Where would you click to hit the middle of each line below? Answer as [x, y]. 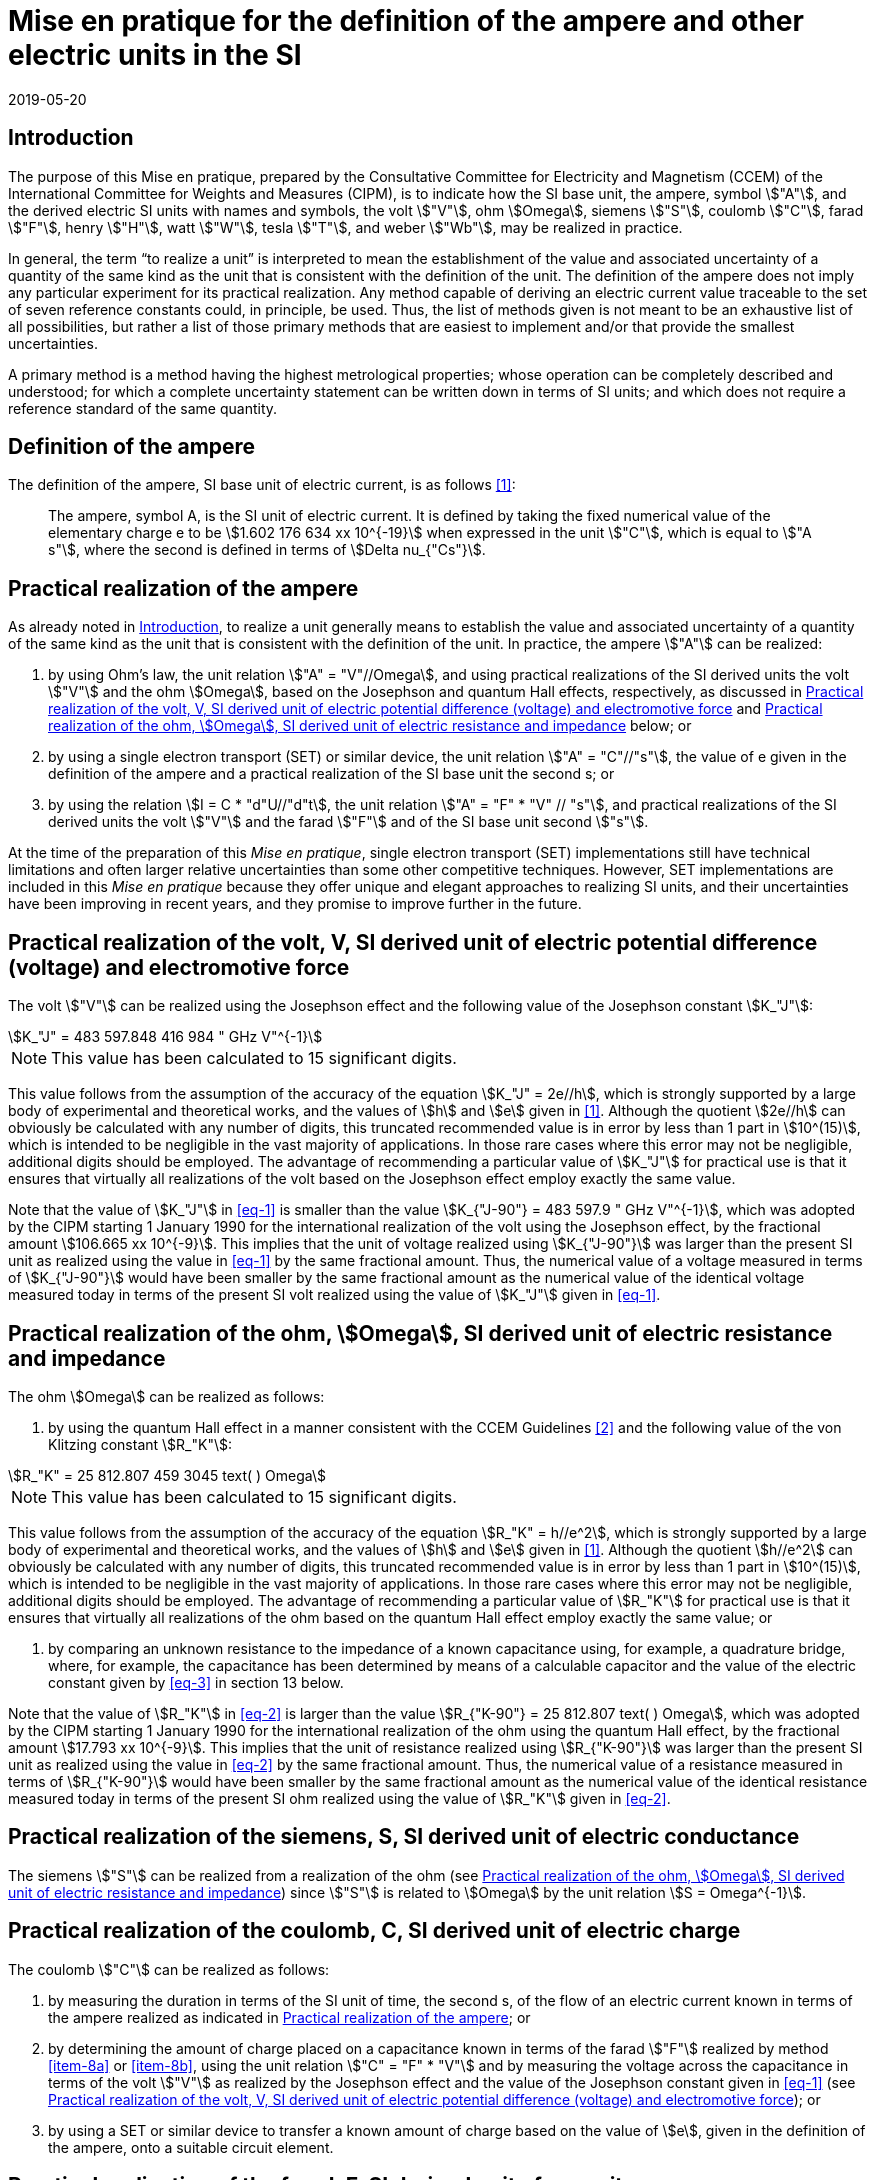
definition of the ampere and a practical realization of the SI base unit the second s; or [331, 774]
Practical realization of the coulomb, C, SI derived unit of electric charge [374, 1931]
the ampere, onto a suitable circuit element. [191, 2147]
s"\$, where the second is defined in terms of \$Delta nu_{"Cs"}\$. [267, 550]
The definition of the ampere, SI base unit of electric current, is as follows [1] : [262, 485]
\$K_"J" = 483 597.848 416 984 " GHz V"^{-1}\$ [165, 1037]
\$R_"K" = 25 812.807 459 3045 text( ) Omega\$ [167, 1475]
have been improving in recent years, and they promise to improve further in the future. [295, 904]
